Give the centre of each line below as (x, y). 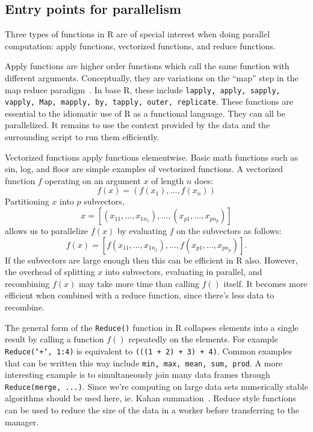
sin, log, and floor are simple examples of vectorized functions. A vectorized (144, 169)
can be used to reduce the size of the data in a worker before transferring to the (152, 410)
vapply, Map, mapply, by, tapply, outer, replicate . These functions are (149, 101)
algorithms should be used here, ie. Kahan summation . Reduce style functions (150, 398)
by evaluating (142, 231)
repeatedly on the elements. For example (203, 339)
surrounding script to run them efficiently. (82, 137)
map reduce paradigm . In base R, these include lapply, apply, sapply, (143, 89)
